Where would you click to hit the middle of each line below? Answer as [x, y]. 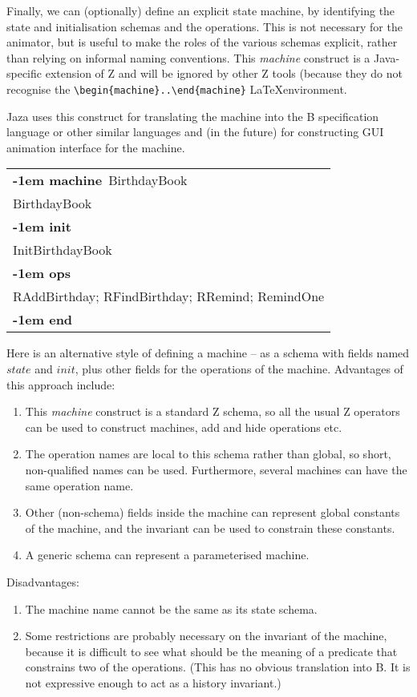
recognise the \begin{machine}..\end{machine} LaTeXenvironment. [177, 89]
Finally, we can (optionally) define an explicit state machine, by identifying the [201, 10]
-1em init [42, 227]
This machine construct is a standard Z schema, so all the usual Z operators [213, 411]
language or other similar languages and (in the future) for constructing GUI [195, 132]
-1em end [43, 320]
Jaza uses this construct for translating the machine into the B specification [193, 116]
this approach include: [61, 384]
